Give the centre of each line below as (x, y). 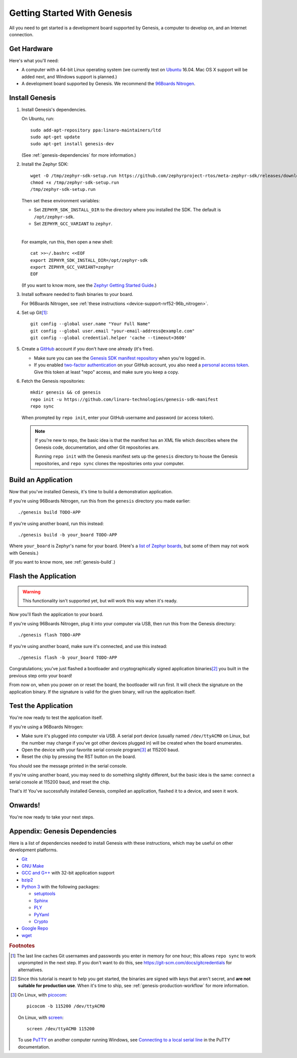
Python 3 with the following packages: (61, 887)
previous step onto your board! (41, 676)
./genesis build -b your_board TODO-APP (68, 535)
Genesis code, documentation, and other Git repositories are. (97, 447)
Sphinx (41, 900)
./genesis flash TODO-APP (49, 635)
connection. (21, 34)
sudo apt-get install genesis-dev (72, 144)
